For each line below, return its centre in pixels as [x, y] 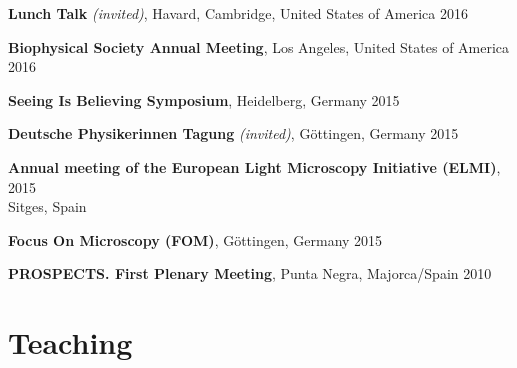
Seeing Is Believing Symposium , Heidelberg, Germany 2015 [204, 99]
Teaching [70, 342]
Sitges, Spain [47, 206]
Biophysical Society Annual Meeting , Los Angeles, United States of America [259, 46]
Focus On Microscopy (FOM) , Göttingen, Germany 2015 [195, 239]
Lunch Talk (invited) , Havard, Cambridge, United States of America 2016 [238, 13]
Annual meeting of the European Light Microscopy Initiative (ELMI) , [254, 166]
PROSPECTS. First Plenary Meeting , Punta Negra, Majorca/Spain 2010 [250, 273]
